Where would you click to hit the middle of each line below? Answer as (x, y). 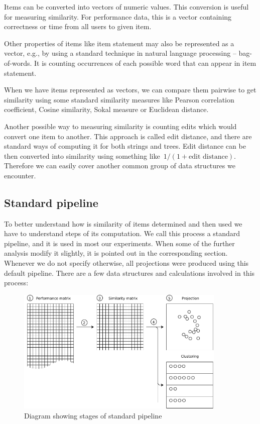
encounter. (20, 175)
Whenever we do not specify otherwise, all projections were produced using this (126, 263)
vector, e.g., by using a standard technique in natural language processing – (120, 53)
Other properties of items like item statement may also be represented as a (119, 43)
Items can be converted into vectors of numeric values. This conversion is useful (126, 7)
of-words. (18, 63)
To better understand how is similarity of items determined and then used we (123, 223)
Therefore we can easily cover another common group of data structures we (120, 166)
